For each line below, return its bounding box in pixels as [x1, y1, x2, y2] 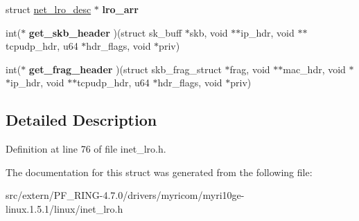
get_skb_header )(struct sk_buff [28, 25, 182, 39]
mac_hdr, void [283, 61, 346, 76]
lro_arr [102, 2, 139, 16]
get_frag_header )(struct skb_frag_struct [28, 61, 222, 76]
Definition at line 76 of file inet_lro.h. [6, 142, 166, 156]
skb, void [189, 25, 228, 39]
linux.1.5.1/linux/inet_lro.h [6, 201, 123, 215]
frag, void [229, 61, 270, 76]
